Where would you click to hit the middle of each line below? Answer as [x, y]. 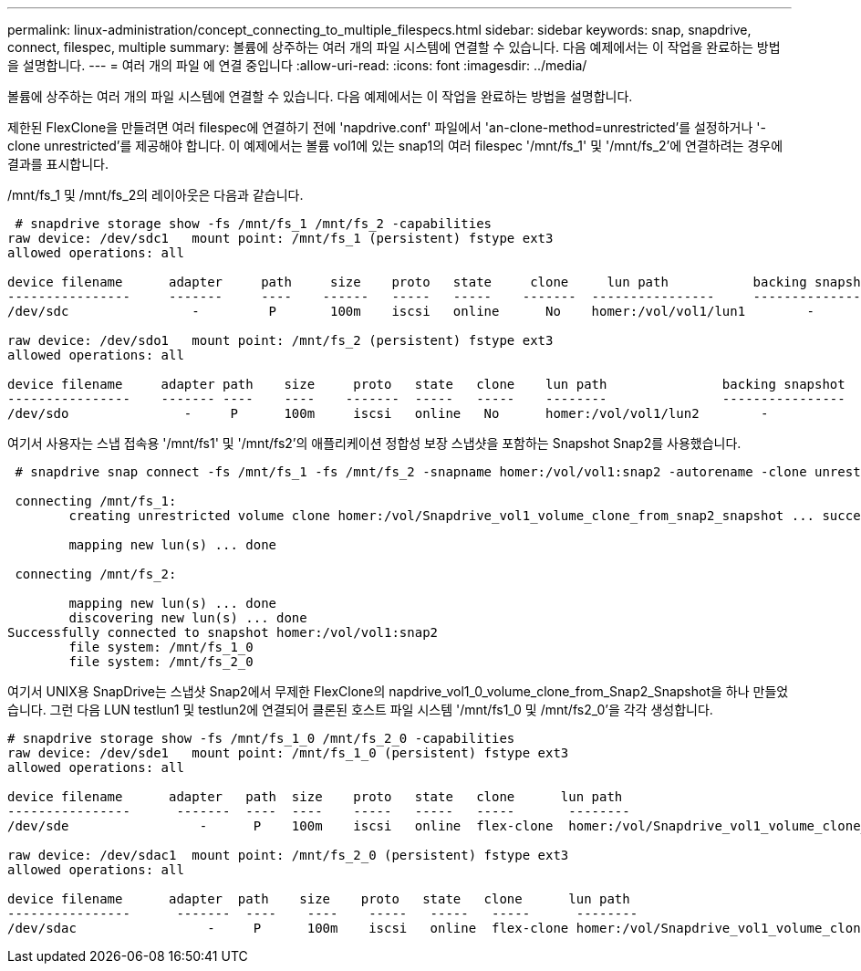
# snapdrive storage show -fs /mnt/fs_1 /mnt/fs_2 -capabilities [254, 224]
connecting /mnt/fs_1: [96, 501]
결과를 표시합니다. [58, 164]
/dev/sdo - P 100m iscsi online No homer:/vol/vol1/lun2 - [388, 413]
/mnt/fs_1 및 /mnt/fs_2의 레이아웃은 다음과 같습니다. [156, 195]
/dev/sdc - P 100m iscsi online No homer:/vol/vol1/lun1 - [411, 311]
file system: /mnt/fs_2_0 [161, 662]
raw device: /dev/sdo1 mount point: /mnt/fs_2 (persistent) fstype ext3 [280, 340]
